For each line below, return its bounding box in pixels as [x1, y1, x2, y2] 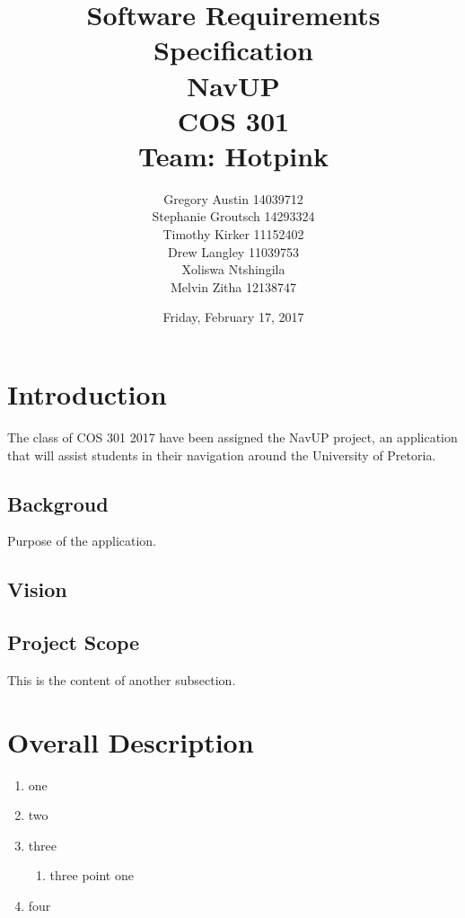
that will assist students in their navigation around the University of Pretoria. [7, 445, 436, 464]
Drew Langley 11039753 [168, 242, 299, 261]
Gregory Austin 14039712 [163, 189, 303, 208]
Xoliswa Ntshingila [181, 260, 285, 279]
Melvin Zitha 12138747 [170, 277, 296, 296]
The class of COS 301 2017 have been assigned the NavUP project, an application [7, 427, 458, 446]
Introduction [7, 376, 167, 413]
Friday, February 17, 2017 [162, 307, 304, 326]
